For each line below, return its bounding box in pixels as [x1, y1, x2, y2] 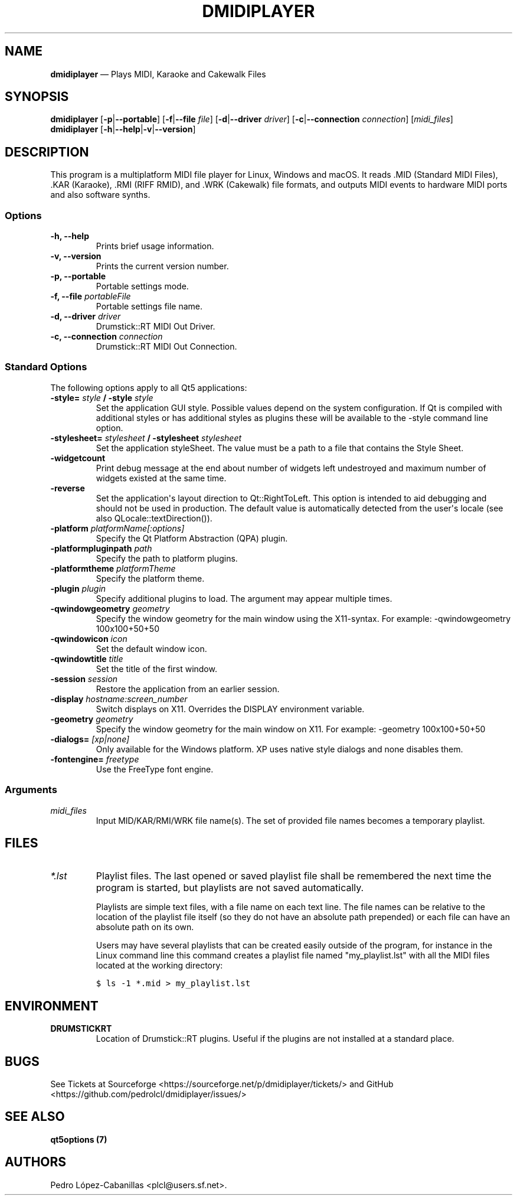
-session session [50, 673, 118, 684]
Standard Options [5, 361, 87, 373]
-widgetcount [50, 452, 106, 463]
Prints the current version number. [96, 261, 229, 272]
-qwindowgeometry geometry [50, 603, 170, 614]
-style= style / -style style [50, 392, 153, 403]
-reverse [50, 482, 85, 493]
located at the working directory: [96, 960, 223, 971]
